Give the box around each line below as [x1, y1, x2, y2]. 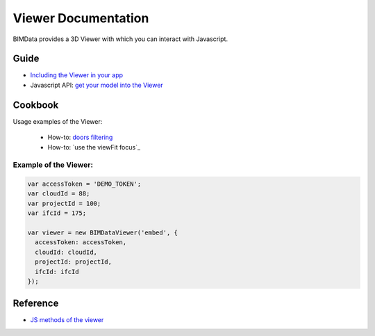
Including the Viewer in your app [30, 71, 124, 79]
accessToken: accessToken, [35, 239, 127, 246]
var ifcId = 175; [27, 209, 87, 217]
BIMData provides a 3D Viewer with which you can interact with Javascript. [12, 35, 228, 43]
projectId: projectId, [35, 258, 112, 266]
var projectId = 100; [27, 199, 101, 207]
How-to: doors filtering [47, 133, 113, 142]
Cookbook [12, 99, 59, 111]
